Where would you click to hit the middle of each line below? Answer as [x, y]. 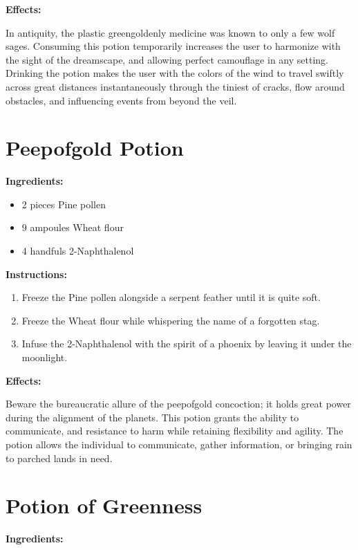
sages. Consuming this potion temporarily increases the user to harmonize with [173, 46]
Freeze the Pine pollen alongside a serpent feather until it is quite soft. [171, 297]
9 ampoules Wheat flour [73, 227]
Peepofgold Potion [95, 148]
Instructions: [36, 274]
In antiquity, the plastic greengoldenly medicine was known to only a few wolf [170, 32]
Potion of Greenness [104, 505]
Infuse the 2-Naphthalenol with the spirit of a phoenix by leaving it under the [187, 343]
